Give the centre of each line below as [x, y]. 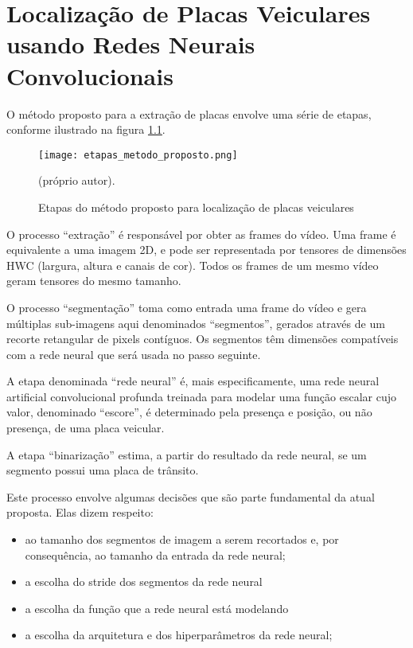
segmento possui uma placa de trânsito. [103, 470]
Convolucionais [90, 75]
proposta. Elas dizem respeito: [80, 512]
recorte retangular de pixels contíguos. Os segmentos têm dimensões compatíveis [203, 339]
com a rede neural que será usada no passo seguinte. [134, 354]
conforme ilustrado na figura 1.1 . [86, 129]
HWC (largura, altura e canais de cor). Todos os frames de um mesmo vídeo [193, 265]
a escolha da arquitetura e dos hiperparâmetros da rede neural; [179, 635]
